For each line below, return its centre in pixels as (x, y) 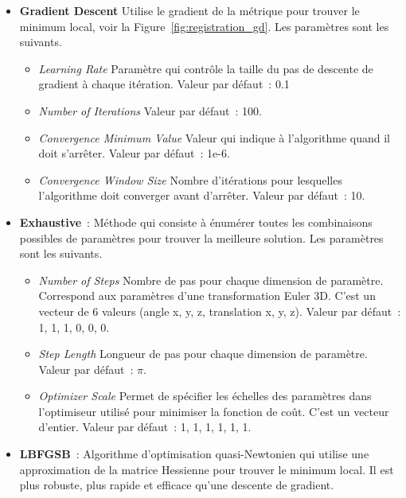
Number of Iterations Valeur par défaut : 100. (150, 110)
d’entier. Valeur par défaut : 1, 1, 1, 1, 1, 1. (145, 427)
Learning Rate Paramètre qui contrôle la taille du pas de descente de (206, 68)
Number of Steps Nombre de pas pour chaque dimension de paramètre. (211, 280)
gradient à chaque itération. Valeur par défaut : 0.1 (164, 84)
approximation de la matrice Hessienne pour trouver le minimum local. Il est (207, 469)
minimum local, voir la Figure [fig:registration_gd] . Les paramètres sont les (204, 26)
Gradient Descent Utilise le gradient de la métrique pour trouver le (189, 10)
